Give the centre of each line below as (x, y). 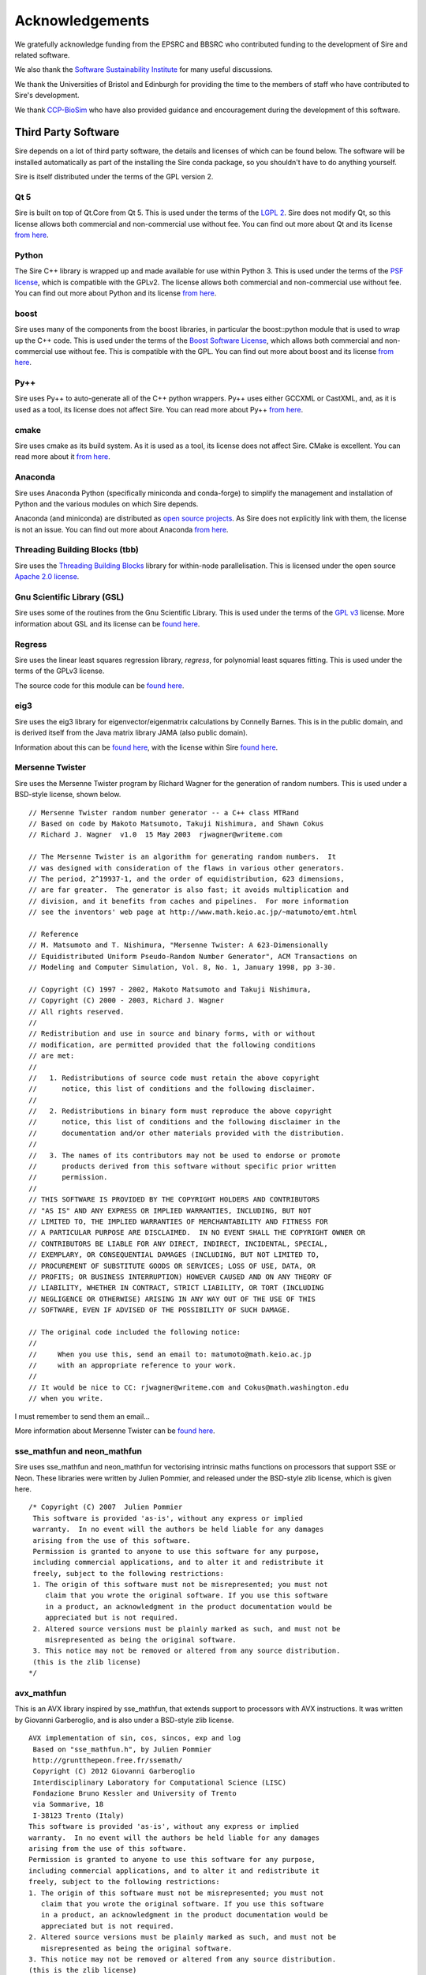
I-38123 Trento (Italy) (78, 1815)
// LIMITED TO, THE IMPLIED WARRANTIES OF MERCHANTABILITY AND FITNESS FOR (178, 1222)
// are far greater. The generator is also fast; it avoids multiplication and (189, 890)
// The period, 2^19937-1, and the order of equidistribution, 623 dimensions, (187, 878)
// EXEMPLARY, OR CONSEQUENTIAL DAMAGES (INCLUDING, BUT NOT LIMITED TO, (174, 1255)
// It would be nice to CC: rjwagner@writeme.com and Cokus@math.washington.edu (189, 1387)
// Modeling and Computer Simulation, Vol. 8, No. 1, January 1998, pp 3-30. (183, 967)
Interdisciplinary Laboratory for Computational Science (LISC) (160, 1782)
